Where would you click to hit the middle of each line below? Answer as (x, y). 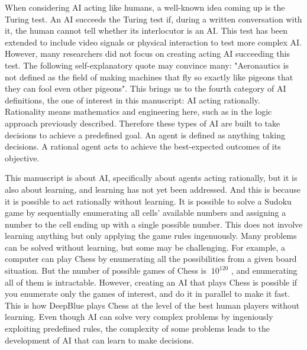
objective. (22, 158)
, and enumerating (264, 270)
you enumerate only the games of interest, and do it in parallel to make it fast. (148, 294)
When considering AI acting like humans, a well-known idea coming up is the (145, 7)
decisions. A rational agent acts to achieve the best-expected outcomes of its (143, 146)
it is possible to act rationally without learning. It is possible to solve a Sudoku (148, 201)
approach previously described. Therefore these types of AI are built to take (143, 123)
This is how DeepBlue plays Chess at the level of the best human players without (152, 305)
